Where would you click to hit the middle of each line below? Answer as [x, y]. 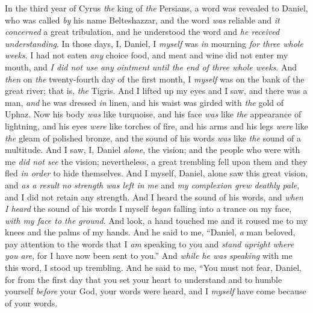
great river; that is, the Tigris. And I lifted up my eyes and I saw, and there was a [156, 91]
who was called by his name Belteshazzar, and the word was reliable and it [142, 20]
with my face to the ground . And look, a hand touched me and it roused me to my [156, 220]
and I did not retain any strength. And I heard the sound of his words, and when [154, 197]
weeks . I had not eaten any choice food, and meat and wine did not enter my [147, 55]
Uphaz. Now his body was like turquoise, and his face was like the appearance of [153, 114]
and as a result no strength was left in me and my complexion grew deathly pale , [152, 184]
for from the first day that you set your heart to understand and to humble [144, 279]
